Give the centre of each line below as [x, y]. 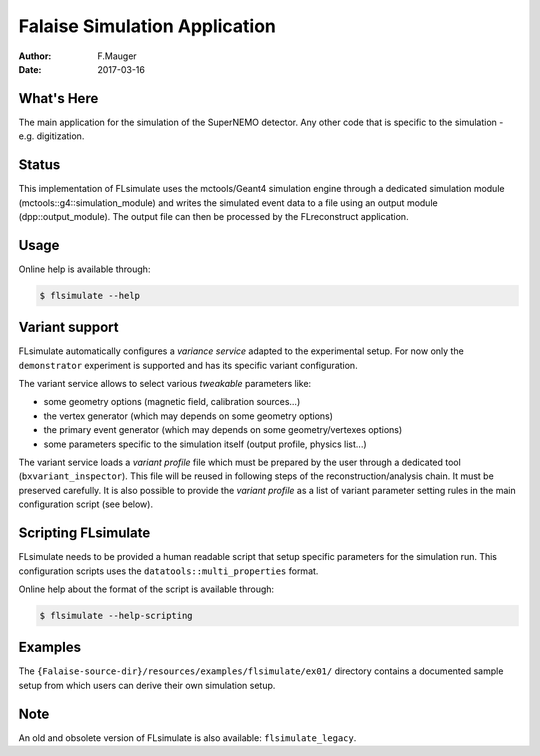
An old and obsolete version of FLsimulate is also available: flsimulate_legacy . [187, 737]
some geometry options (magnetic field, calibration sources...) [172, 402]
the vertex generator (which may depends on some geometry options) [188, 416]
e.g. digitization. [51, 136]
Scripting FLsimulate [84, 533]
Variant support [68, 327]
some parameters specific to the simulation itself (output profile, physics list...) [205, 444]
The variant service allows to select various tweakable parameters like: [165, 384]
